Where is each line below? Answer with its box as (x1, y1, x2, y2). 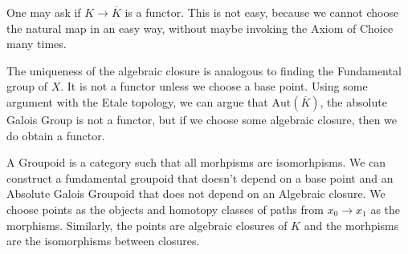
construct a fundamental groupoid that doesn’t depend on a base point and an (6, 169, 394, 186)
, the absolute (320, 93, 387, 110)
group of (6, 78, 48, 95)
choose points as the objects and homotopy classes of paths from (6, 200, 324, 217)
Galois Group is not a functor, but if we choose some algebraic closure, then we (6, 111, 398, 127)
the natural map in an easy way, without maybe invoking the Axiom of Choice (6, 19, 394, 36)
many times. (6, 35, 67, 52)
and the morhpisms (304, 216, 399, 233)
